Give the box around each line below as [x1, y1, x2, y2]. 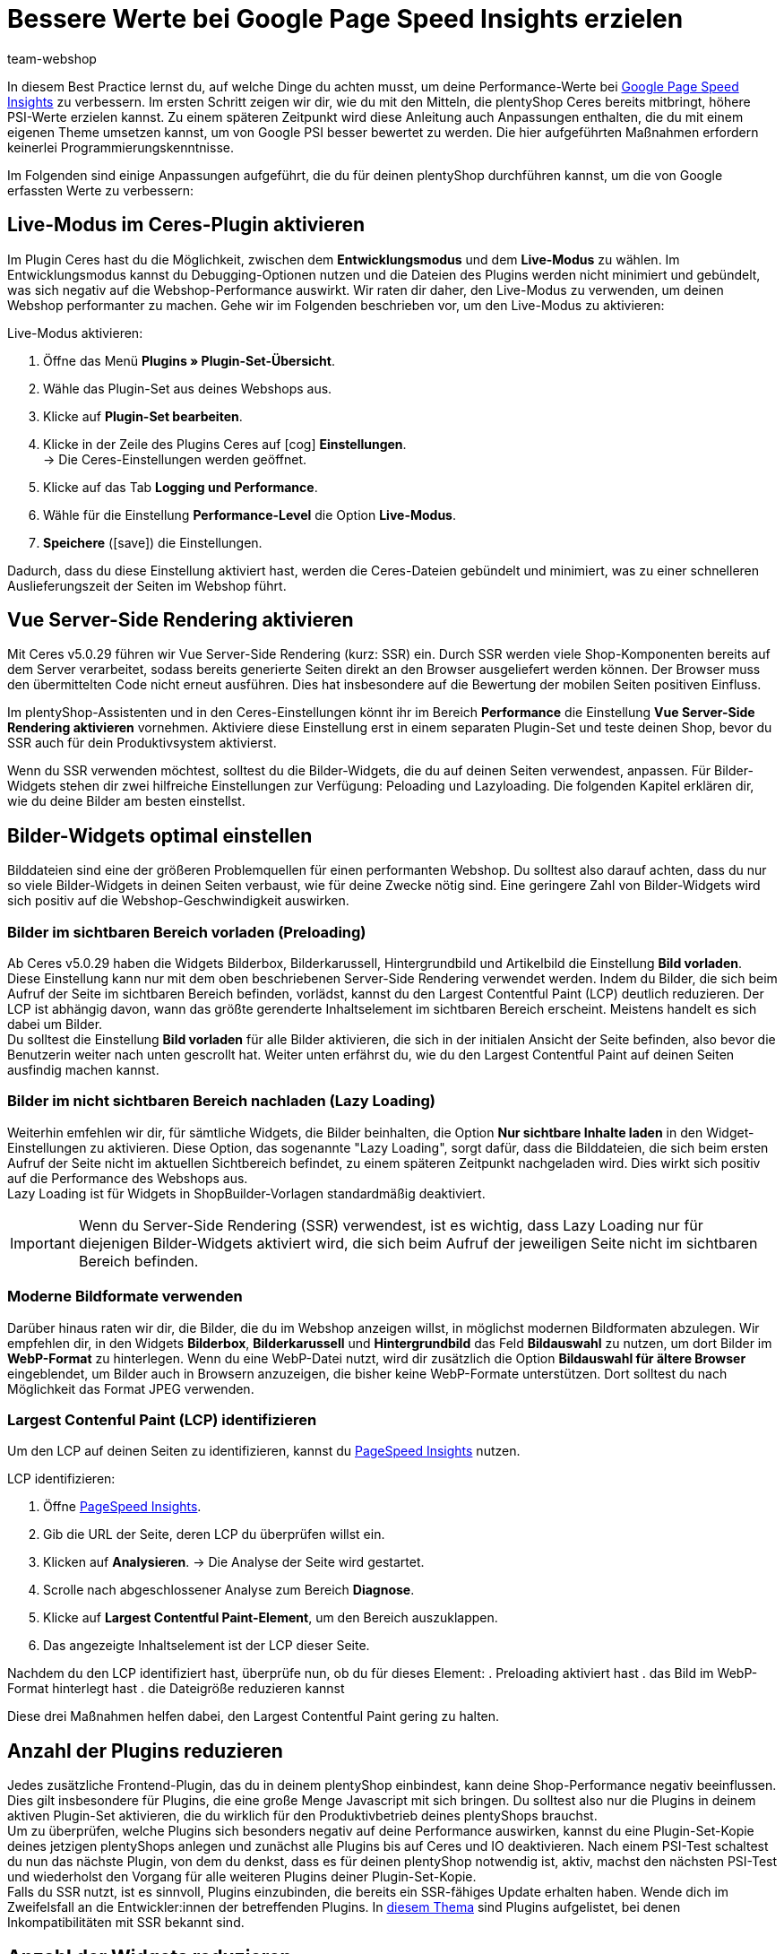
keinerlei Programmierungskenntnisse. [7, 139, 234, 155]
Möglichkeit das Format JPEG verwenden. [7, 1380, 254, 1396]
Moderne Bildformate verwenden [7, 1287, 243, 1306]
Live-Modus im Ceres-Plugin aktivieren [7, 213, 366, 237]
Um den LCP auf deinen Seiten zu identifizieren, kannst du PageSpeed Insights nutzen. [7, 1443, 521, 1459]
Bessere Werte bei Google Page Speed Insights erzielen [7, 4, 684, 34]
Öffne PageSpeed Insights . [43, 1499, 202, 1515]
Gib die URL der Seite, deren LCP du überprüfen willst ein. [43, 1526, 385, 1543]
